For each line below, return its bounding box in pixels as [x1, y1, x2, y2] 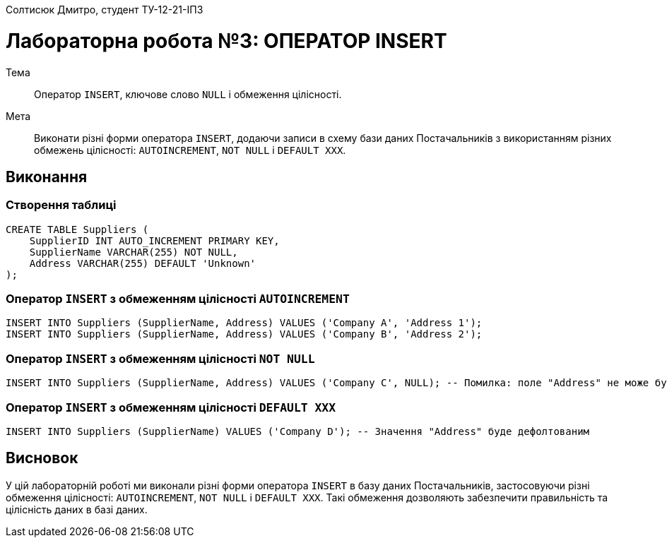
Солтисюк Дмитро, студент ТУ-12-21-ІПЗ [6, 4, 203, 16]
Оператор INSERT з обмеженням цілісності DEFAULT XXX [6, 400, 336, 414]
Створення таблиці [6, 198, 117, 213]
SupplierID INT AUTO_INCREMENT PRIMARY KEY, [29, 234, 280, 246]
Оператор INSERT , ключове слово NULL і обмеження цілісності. [34, 88, 342, 100]
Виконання [6, 167, 88, 186]
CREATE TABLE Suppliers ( [6, 223, 149, 235]
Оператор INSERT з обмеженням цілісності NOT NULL [6, 351, 315, 366]
